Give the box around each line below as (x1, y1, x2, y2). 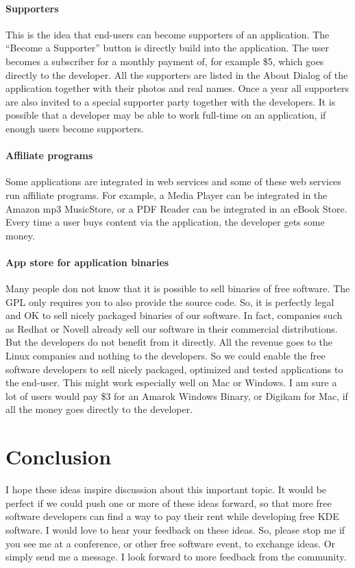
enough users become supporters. (5, 121, 144, 135)
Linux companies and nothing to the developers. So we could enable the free (5, 348, 326, 363)
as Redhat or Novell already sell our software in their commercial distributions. (5, 321, 338, 335)
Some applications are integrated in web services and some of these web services (5, 174, 341, 189)
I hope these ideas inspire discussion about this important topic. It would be (5, 482, 327, 497)
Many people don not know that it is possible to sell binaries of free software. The (5, 281, 350, 296)
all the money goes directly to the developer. (5, 402, 193, 416)
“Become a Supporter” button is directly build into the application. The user (5, 40, 329, 55)
